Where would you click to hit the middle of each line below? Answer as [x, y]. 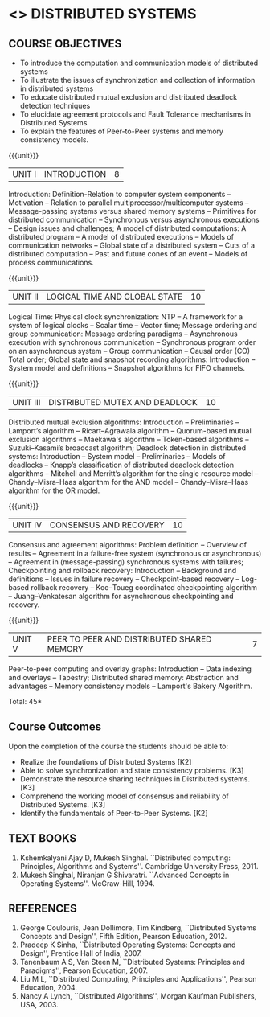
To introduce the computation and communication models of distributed [139, 63]
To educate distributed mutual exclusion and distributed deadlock [129, 97]
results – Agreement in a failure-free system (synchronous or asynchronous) [135, 553]
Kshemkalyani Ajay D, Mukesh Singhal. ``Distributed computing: [125, 858]
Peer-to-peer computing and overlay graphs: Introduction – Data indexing [130, 669]
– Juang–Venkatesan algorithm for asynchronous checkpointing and [121, 596]
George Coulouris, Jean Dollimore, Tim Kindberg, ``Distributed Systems [138, 928]
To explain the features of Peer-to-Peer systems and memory [121, 131]
